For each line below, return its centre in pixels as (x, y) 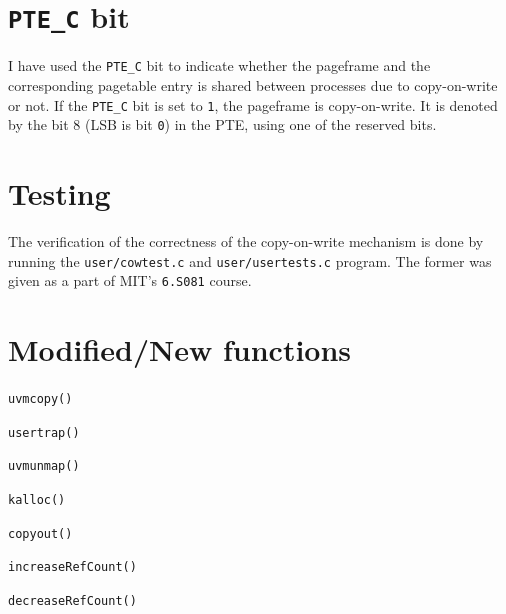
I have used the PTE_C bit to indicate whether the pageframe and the (219, 65)
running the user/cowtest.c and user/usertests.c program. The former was (250, 260)
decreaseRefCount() (72, 600)
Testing (59, 193)
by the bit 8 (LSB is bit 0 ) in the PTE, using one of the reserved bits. (222, 124)
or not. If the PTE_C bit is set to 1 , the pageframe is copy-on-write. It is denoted (253, 104)
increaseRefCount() (72, 567)
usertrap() (44, 432)
